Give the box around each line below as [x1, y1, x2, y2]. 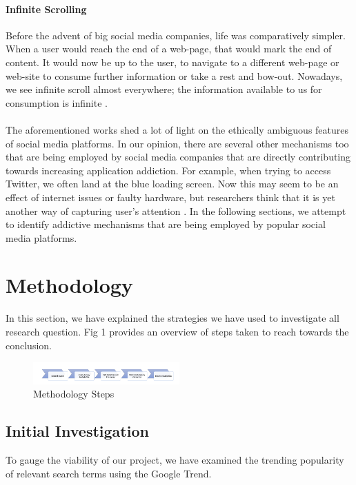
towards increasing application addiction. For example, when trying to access [6, 163, 331, 177]
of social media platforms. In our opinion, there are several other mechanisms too [6, 136, 349, 150]
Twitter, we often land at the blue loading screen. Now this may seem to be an [6, 176, 339, 191]
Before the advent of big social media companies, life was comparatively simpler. [6, 28, 346, 42]
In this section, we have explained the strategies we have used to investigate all [6, 311, 339, 325]
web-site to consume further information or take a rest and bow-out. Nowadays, [6, 68, 343, 83]
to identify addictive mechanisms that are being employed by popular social [6, 217, 326, 231]
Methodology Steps [33, 386, 115, 401]
